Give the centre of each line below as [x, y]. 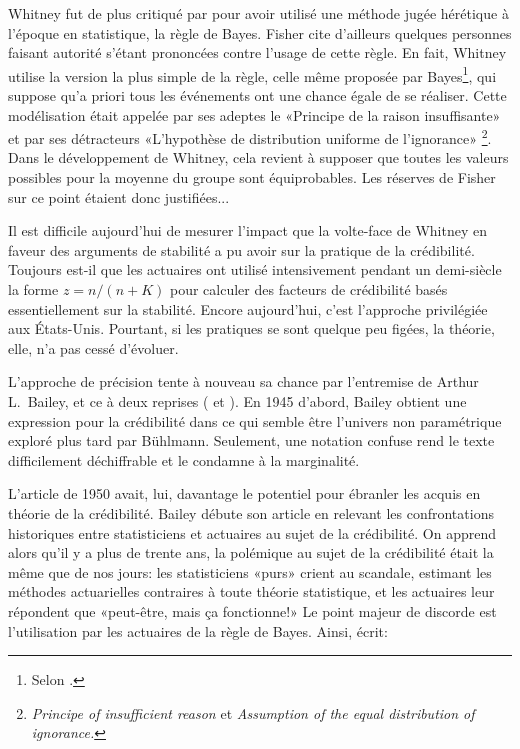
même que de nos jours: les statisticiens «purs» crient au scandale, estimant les [250, 571]
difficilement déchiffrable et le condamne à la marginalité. [184, 459]
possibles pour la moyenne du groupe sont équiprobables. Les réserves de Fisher [252, 177]
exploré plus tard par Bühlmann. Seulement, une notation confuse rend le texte [251, 440]
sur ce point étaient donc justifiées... [119, 196]
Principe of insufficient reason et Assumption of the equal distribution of [253, 712]
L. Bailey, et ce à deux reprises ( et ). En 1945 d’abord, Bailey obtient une [237, 401]
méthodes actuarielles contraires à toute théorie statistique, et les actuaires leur [251, 591]
